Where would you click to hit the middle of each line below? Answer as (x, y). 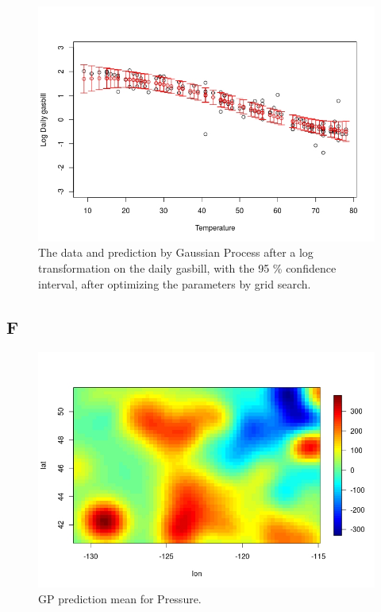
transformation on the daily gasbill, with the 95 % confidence (187, 268)
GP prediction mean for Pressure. (120, 598)
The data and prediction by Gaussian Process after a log (176, 252)
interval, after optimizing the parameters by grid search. (175, 283)
